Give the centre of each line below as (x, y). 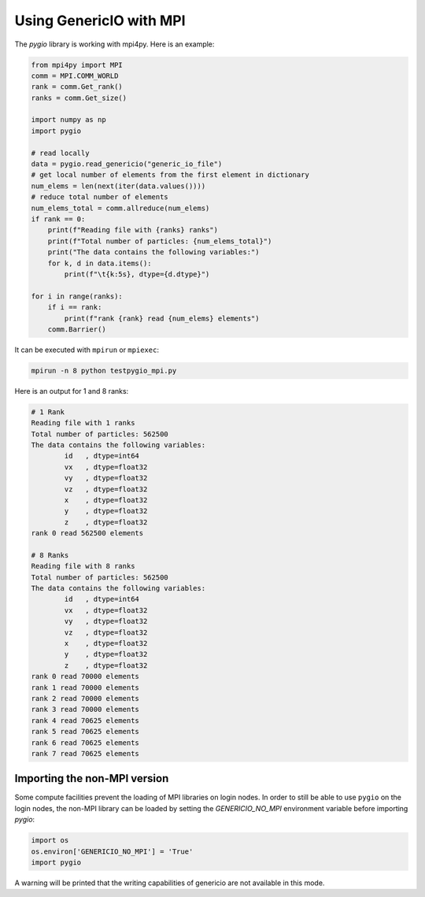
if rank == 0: (58, 219)
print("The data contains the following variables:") (153, 252)
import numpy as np (68, 120)
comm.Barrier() (77, 329)
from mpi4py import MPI (77, 65)
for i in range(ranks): (77, 296)
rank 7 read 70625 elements (85, 753)
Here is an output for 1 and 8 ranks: (72, 391)
